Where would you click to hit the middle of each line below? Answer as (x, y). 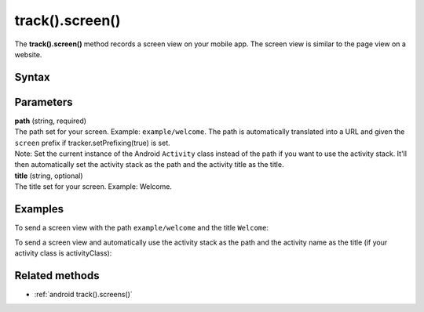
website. (28, 54)
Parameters (44, 102)
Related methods (57, 276)
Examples (39, 209)
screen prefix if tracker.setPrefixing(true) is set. (92, 143)
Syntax (32, 77)
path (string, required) (50, 121)
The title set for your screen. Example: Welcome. (93, 187)
